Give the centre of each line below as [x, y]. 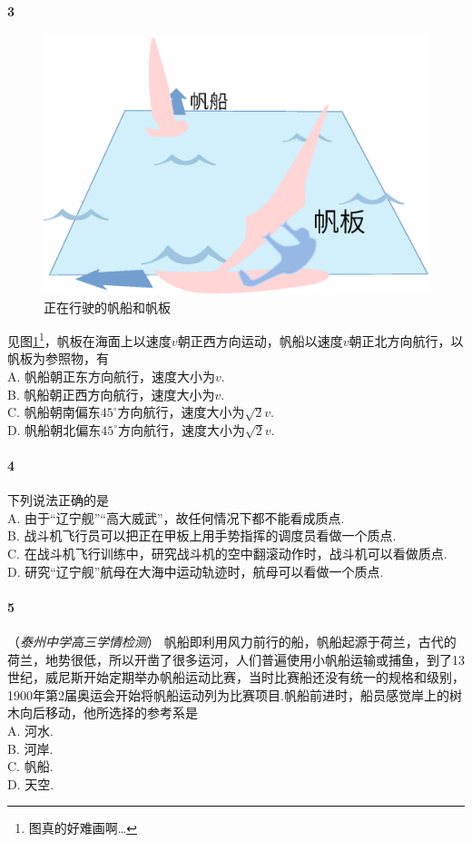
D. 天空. [31, 783]
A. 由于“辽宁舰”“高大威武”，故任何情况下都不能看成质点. [176, 517]
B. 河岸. [30, 748]
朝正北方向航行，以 [406, 340]
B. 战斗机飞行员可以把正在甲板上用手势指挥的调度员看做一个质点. [202, 535]
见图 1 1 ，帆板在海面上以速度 [89, 339]
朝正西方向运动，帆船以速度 [260, 340]
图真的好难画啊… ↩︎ [83, 828]
